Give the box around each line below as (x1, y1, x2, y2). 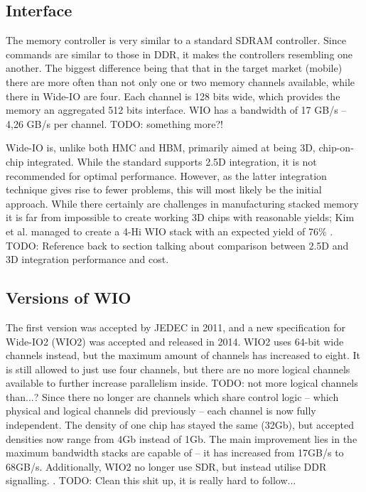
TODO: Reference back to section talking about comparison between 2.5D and (6, 237, 349, 252)
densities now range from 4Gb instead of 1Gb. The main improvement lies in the (6, 431, 357, 446)
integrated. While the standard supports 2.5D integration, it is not (26, 154, 317, 169)
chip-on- (318, 140, 354, 155)
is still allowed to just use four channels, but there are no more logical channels (6, 361, 350, 376)
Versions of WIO (6, 287, 131, 309)
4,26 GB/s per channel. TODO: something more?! (6, 116, 223, 131)
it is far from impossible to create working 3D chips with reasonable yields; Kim (6, 210, 355, 225)
